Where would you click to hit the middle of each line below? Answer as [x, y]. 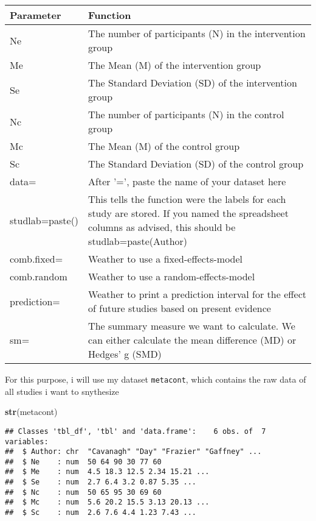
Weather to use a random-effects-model [172, 276]
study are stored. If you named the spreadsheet [188, 213]
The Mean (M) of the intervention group [175, 65]
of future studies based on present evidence [180, 308]
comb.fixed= [36, 259]
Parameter [36, 15]
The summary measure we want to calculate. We [192, 326]
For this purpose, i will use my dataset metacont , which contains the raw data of [156, 379]
